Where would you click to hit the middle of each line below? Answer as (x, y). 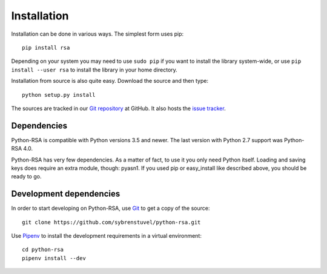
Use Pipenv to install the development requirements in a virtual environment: (107, 236)
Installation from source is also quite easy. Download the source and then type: (110, 81)
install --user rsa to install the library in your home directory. (94, 70)
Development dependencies (66, 194)
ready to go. (26, 177)
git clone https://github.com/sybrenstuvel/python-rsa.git (111, 222)
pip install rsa (46, 47)
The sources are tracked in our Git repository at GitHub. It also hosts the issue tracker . (119, 108)
